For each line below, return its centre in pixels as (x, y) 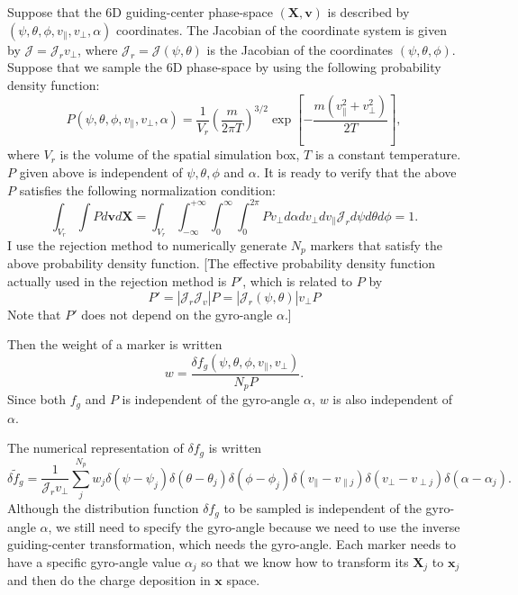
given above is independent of (101, 172)
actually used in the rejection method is (117, 280)
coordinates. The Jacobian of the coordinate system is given (282, 29)
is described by (368, 12)
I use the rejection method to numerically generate (147, 244)
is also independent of (393, 399)
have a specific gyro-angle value (94, 561)
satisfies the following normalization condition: (147, 189)
